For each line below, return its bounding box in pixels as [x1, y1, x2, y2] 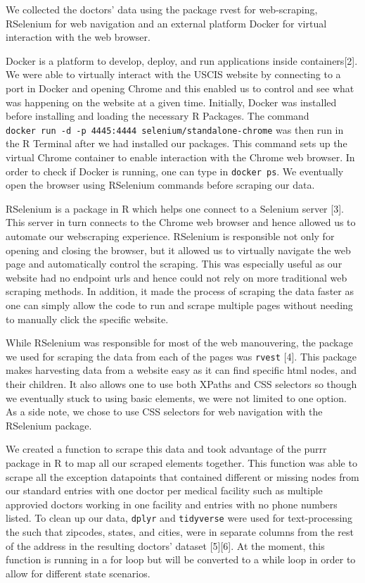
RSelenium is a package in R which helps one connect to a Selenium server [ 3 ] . [6, 201, 344, 215]
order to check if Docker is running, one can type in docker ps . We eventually [6, 163, 344, 178]
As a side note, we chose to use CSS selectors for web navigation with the [6, 404, 323, 419]
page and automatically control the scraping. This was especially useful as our [6, 256, 342, 271]
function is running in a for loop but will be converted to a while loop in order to [6, 552, 356, 567]
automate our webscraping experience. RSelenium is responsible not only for [6, 229, 335, 244]
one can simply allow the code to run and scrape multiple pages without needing [6, 298, 353, 312]
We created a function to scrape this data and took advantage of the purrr [6, 441, 327, 456]
